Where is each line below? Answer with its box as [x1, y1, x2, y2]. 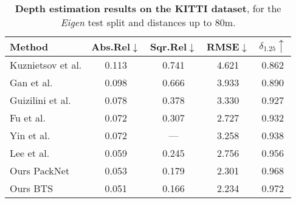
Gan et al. [10, 75, 53, 89]
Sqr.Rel [150, 40, 187, 53]
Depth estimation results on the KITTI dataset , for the [15, 1, 281, 15]
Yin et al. [10, 128, 50, 142]
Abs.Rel [91, 40, 131, 53]
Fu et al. [10, 111, 46, 125]
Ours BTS [10, 181, 53, 195]
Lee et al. [10, 146, 50, 160]
